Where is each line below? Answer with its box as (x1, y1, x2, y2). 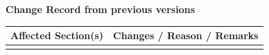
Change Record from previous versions (6, 2, 195, 16)
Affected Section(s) (10, 28, 104, 43)
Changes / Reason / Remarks (113, 28, 259, 43)
